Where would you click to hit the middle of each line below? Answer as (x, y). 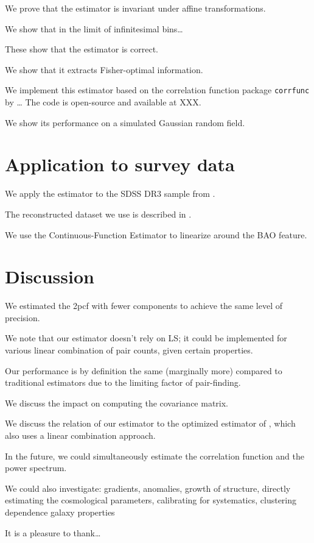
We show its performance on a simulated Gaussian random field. (125, 122)
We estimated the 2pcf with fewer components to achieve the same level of (144, 306)
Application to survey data (120, 164)
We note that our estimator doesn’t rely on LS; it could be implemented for (146, 338)
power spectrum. (36, 468)
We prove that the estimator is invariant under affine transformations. (135, 8)
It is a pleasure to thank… (53, 532)
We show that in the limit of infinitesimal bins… (94, 28)
